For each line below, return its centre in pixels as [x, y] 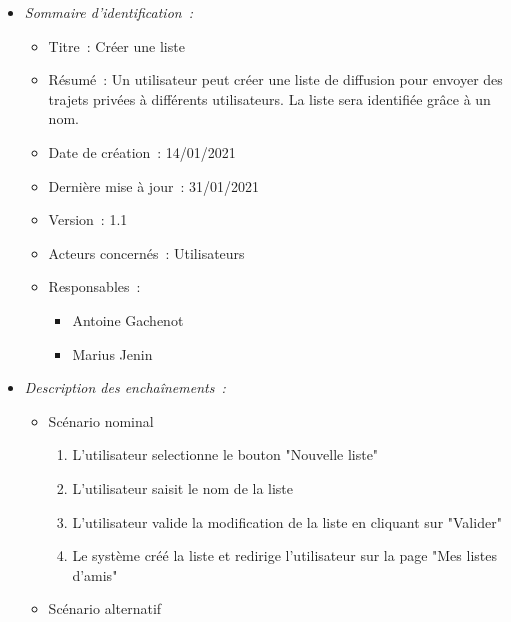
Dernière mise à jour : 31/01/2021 [153, 185]
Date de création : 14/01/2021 [142, 151]
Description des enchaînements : [125, 387]
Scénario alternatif [105, 608]
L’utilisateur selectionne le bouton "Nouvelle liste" [225, 454]
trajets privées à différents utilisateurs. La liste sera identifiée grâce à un [269, 98]
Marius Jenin [112, 353]
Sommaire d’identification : [109, 12]
